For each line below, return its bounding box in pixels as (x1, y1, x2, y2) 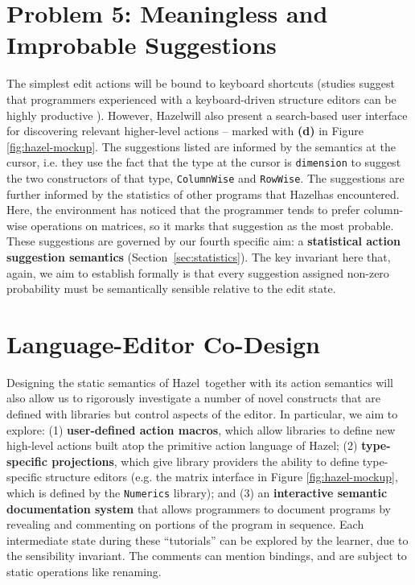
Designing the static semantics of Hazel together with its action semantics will (6, 373, 393, 390)
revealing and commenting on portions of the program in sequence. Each (6, 516, 364, 533)
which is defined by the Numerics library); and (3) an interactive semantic (6, 484, 388, 501)
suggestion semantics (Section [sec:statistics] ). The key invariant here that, (6, 248, 391, 265)
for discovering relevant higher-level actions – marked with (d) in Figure (6, 122, 364, 139)
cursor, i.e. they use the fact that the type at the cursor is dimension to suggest (6, 154, 401, 171)
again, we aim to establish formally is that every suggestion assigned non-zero (6, 264, 389, 281)
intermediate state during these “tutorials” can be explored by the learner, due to (6, 531, 409, 548)
